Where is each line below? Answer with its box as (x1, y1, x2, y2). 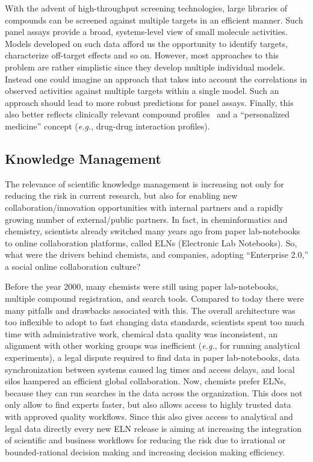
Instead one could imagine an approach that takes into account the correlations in (5, 72, 308, 85)
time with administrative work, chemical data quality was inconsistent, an (5, 327, 278, 340)
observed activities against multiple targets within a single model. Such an (5, 84, 279, 97)
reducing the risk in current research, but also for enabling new (5, 189, 238, 202)
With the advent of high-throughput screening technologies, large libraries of (5, 2, 288, 14)
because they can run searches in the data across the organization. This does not (5, 386, 303, 399)
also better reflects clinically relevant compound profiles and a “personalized (5, 108, 290, 120)
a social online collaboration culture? (5, 260, 141, 272)
